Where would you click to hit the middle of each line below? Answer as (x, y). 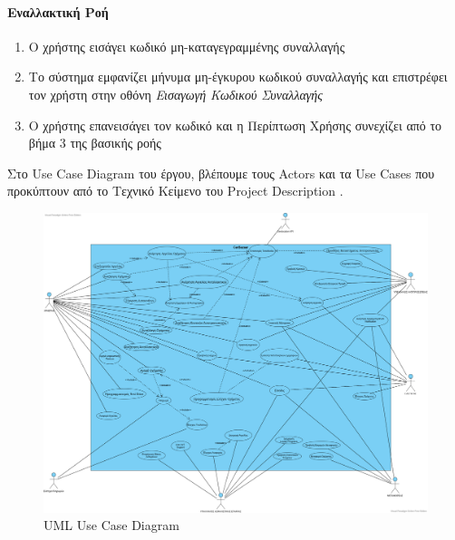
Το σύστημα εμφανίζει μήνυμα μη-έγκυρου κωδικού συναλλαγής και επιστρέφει (238, 77)
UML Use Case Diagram (111, 525)
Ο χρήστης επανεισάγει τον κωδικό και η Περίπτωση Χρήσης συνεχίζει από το (235, 125)
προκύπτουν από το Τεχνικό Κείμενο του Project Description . (175, 191)
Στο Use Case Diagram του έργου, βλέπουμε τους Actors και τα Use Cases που (221, 173)
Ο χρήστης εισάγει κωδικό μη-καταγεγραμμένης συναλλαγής (187, 46)
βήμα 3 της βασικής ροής (95, 143)
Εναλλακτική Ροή (58, 11)
